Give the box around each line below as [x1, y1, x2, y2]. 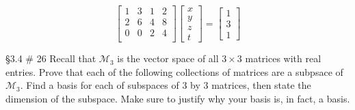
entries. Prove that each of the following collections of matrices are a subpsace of [5, 64, 343, 79]
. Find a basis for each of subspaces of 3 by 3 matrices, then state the [20, 78, 311, 92]
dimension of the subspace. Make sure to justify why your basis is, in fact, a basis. [5, 91, 350, 105]
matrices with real [245, 51, 321, 66]
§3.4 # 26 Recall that [5, 51, 96, 66]
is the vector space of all [117, 51, 219, 66]
